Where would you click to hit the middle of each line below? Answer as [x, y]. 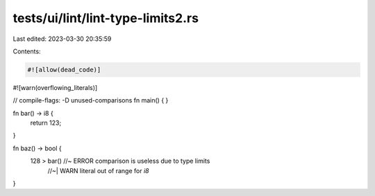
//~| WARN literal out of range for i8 [98, 170]
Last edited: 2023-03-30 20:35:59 [62, 39]
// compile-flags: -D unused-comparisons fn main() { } [91, 100]
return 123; [46, 123]
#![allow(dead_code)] [64, 70]
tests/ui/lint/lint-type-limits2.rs [106, 18]
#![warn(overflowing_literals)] [55, 87]
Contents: [27, 51]
